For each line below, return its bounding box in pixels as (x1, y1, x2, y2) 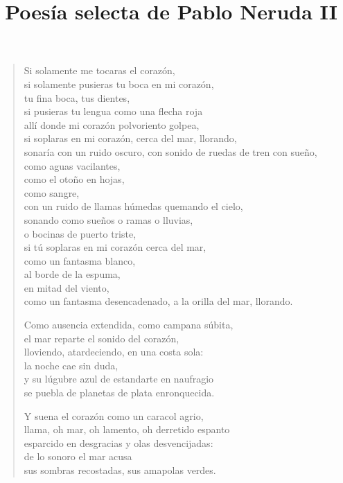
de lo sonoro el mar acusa (24, 449, 132, 464)
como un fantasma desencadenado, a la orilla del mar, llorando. (24, 294, 293, 308)
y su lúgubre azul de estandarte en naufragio (24, 371, 214, 386)
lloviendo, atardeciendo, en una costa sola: (24, 344, 204, 359)
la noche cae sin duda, (24, 358, 118, 372)
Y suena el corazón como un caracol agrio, (24, 408, 204, 423)
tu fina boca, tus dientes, (24, 90, 130, 105)
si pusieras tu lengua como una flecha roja (24, 104, 203, 118)
